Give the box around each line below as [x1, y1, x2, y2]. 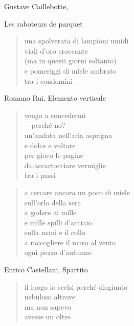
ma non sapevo [24, 301, 72, 312]
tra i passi [24, 170, 56, 180]
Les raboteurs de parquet [4, 18, 83, 29]
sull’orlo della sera [24, 197, 81, 207]
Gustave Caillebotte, [4, 1, 69, 11]
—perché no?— [24, 120, 73, 130]
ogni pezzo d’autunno [24, 247, 92, 258]
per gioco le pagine [24, 150, 83, 160]
